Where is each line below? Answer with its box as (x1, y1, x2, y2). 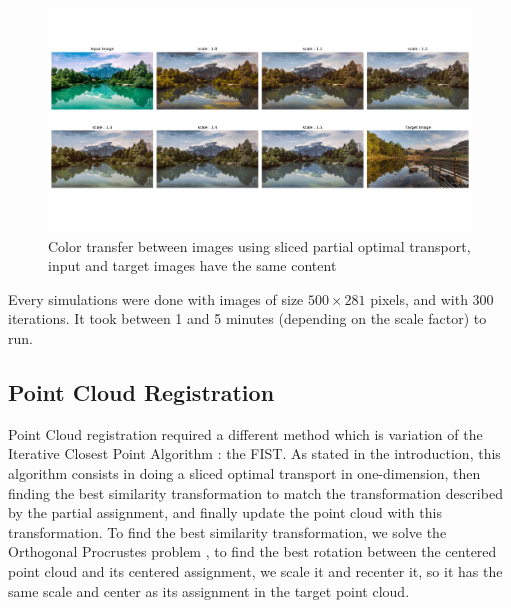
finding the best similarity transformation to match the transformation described (8, 482, 503, 503)
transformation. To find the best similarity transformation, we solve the (8, 521, 447, 542)
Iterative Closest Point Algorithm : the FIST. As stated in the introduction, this (8, 443, 501, 464)
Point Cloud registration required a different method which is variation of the (8, 423, 483, 444)
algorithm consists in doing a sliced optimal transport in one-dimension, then (8, 462, 481, 483)
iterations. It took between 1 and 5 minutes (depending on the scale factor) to (8, 308, 487, 329)
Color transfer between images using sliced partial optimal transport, (48, 235, 471, 256)
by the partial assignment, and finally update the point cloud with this (8, 502, 442, 523)
